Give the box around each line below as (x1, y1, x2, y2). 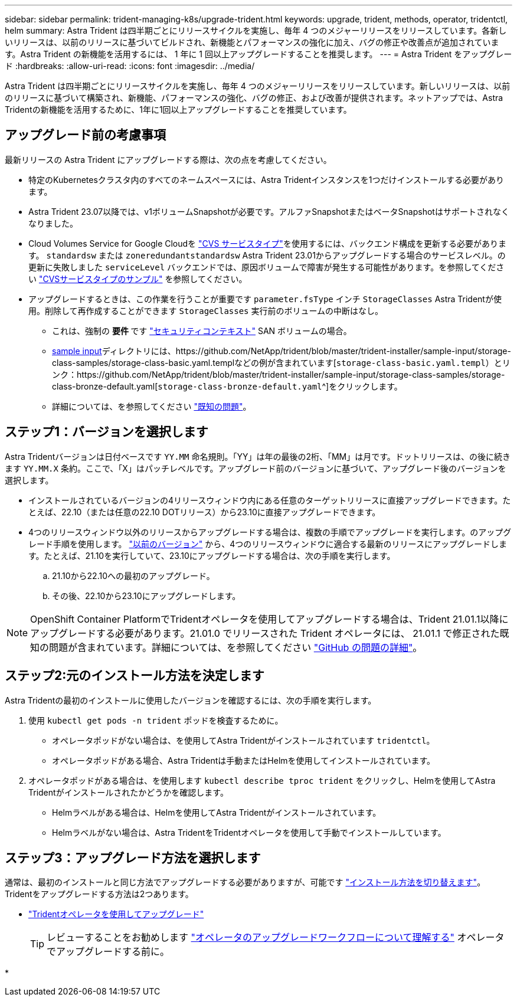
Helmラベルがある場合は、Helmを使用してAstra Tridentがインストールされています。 (52, 807, 381, 817)
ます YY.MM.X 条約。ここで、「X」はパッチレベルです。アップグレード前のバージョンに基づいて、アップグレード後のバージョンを (5, 463, 506, 473)
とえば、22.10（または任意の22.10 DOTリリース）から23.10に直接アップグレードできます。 (28, 506, 381, 517)
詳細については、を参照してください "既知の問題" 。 (52, 401, 251, 411)
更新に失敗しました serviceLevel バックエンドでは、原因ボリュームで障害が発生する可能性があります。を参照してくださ (28, 261, 505, 272)
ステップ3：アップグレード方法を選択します (5, 850, 261, 865)
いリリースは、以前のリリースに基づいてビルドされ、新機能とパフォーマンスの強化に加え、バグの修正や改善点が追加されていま (5, 37, 499, 47)
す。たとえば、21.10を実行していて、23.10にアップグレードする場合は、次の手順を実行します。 (28, 550, 395, 561)
